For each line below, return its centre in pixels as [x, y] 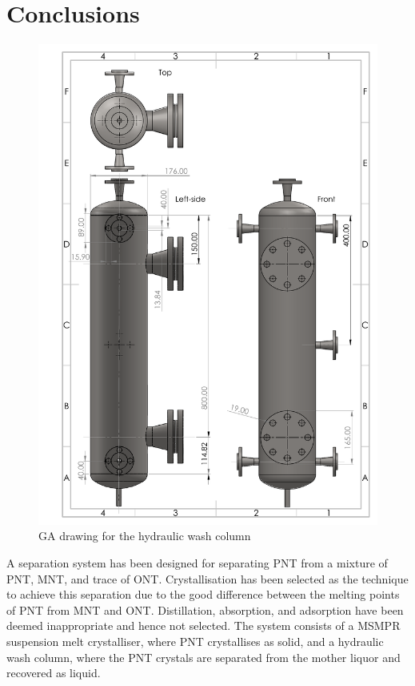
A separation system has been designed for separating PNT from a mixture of [197, 563]
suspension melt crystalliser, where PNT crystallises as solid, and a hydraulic [195, 641]
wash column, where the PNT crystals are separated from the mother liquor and [204, 657]
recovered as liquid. [54, 673]
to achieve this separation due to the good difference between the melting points [203, 594]
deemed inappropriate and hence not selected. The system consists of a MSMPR [204, 625]
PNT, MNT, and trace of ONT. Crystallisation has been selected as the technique [207, 578]
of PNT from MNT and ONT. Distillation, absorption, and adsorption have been [205, 609]
